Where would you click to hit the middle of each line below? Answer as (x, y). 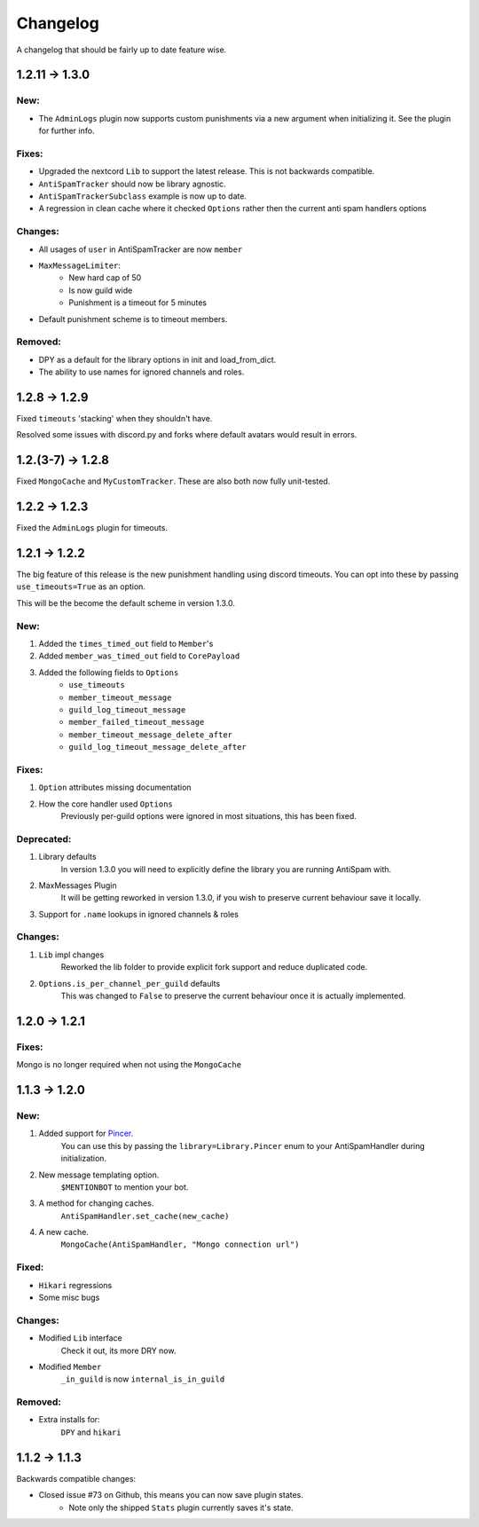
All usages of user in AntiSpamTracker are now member (141, 249)
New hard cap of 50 (105, 278)
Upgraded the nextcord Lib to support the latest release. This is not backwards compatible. (207, 171)
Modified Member (70, 1366)
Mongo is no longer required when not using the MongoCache (129, 1065)
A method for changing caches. (96, 1203)
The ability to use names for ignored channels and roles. (141, 372)
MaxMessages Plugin (78, 885)
